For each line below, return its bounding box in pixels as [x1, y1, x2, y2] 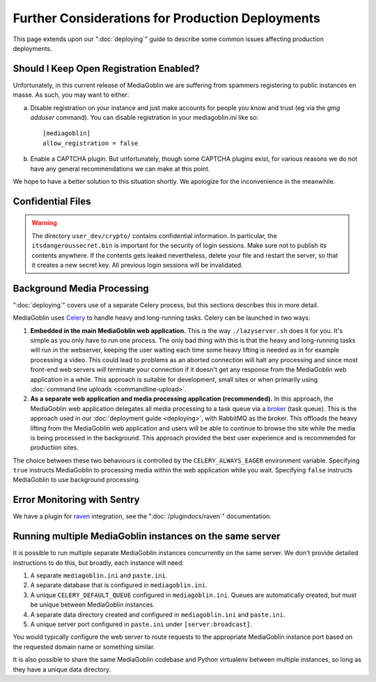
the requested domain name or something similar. [13, 642, 155, 651]
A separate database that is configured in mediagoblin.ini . [30, 581, 208, 589]
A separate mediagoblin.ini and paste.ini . [30, 571, 168, 580]
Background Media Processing [13, 282, 149, 294]
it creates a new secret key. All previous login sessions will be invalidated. [31, 261, 243, 269]
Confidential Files [13, 195, 91, 207]
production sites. [30, 443, 79, 452]
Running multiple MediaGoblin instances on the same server [13, 530, 281, 543]
